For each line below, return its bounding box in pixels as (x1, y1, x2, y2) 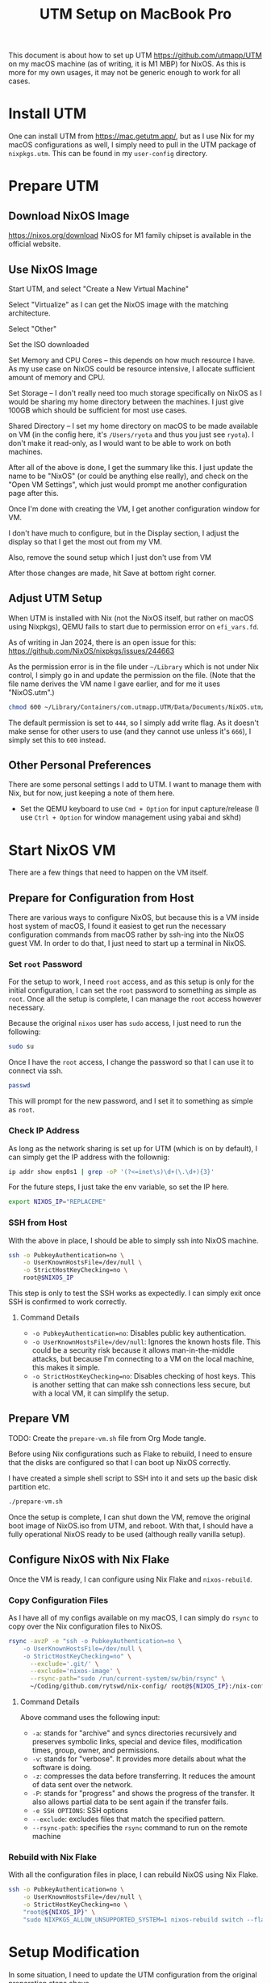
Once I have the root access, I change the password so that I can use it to (8, 1057, 254, 1067)
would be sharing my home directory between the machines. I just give (8, 396, 244, 406)
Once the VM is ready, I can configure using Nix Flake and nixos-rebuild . (8, 1574, 252, 1584)
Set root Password (8, 959, 83, 970)
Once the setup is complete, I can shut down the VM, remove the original (8, 1512, 251, 1522)
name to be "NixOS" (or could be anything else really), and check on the (8, 471, 248, 481)
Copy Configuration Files (8, 1595, 109, 1606)
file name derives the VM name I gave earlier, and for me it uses (8, 679, 220, 689)
